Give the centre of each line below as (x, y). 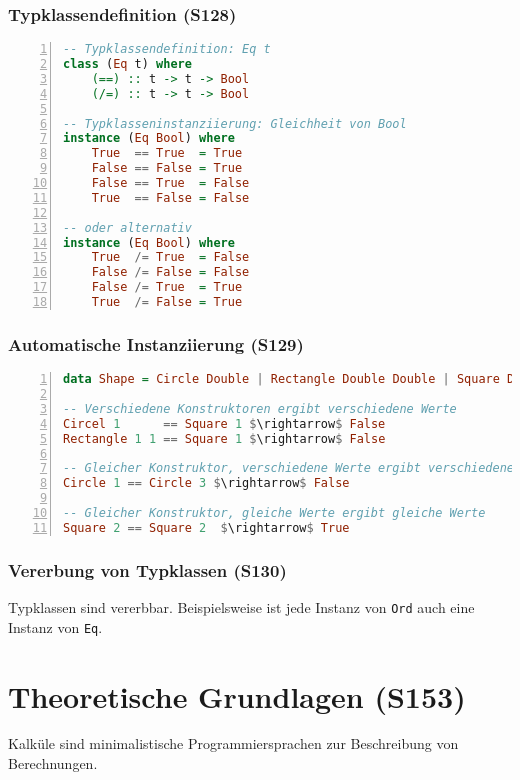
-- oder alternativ (127, 227)
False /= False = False (170, 272)
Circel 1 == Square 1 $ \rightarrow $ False (224, 423)
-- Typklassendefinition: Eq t (167, 49)
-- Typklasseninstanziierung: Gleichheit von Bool (235, 123)
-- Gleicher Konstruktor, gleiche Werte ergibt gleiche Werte (274, 513)
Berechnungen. (53, 763)
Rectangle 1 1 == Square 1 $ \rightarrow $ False (224, 438)
